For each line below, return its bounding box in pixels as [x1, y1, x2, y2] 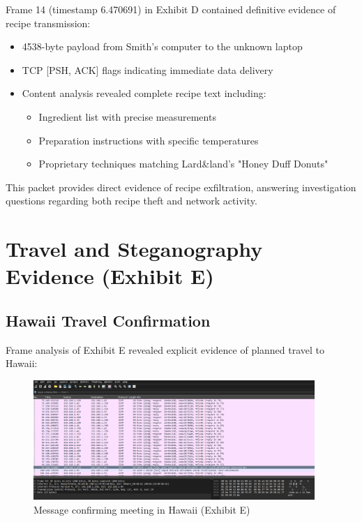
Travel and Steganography [6, 234, 263, 263]
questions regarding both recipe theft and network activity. [6, 193, 257, 208]
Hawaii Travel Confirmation [6, 309, 211, 331]
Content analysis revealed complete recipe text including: [22, 86, 266, 100]
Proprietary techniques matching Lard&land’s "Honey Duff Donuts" [38, 156, 329, 171]
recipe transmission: [6, 15, 91, 30]
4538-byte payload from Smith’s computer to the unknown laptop [22, 39, 303, 54]
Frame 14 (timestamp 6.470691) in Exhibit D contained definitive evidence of [6, 2, 336, 16]
